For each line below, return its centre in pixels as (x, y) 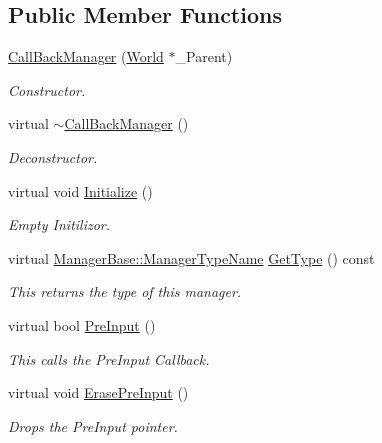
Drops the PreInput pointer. (93, 425)
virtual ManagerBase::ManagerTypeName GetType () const (191, 257)
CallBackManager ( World (86, 56)
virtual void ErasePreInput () (98, 392)
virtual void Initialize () (80, 190)
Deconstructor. (53, 156)
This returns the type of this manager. (125, 291)
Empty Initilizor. (59, 224)
